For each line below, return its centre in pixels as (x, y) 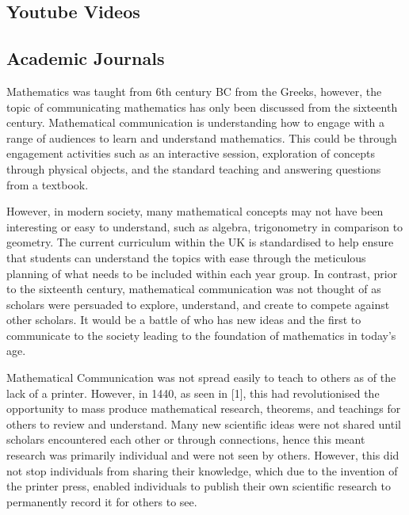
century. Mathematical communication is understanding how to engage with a (196, 122)
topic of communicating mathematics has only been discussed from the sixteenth (202, 107)
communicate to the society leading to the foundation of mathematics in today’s (201, 335)
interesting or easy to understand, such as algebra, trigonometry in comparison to (205, 226)
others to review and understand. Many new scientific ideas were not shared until (204, 423)
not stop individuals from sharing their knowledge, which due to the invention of (202, 470)
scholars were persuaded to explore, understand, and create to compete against (198, 304)
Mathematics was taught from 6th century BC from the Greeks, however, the (194, 91)
